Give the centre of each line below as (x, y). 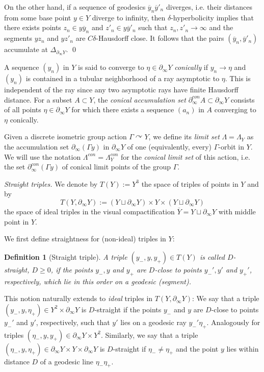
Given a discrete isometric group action (65, 137)
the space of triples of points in (190, 183)
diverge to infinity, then (129, 17)
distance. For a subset (38, 99)
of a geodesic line (67, 361)
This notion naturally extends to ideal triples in (78, 298)
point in (17, 221)
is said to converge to (111, 67)
